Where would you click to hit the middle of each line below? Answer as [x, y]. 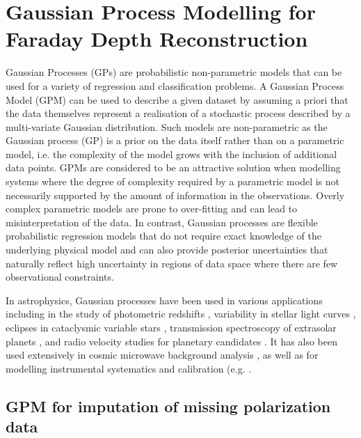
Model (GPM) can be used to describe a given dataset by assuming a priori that [177, 99]
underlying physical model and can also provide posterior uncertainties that [167, 250]
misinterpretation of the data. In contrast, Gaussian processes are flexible [162, 222]
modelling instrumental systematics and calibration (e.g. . [129, 368]
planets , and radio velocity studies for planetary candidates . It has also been [171, 341]
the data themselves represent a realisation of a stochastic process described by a [178, 113]
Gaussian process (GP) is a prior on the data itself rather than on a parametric [175, 140]
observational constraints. [60, 277]
